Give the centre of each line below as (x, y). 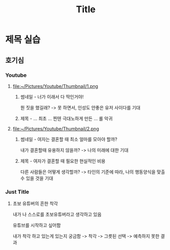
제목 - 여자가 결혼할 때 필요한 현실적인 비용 (63, 161)
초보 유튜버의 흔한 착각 (35, 203)
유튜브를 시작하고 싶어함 (37, 225)
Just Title (17, 192)
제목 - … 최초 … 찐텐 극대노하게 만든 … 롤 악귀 (66, 118)
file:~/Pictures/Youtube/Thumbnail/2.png (56, 128)
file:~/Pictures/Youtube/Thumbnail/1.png (55, 86)
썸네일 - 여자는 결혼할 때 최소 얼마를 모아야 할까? (69, 139)
